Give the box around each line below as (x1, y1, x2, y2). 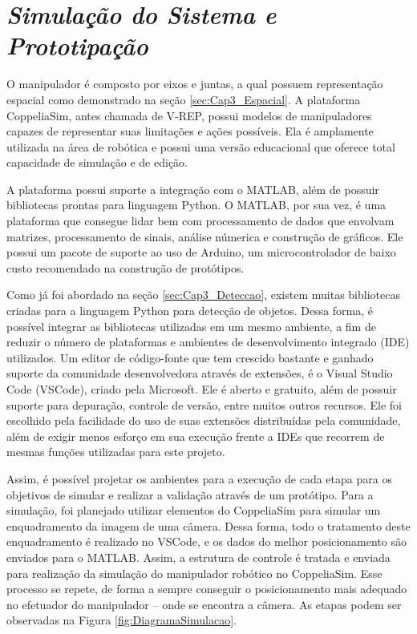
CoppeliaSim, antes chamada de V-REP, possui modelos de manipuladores (6, 107, 372, 123)
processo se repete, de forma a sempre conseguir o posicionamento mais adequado (6, 580, 407, 597)
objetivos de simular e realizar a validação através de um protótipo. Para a (6, 486, 374, 503)
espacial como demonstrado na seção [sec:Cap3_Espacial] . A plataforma (6, 91, 361, 107)
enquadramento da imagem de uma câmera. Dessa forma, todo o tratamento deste (6, 517, 411, 534)
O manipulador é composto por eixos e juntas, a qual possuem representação (6, 75, 383, 92)
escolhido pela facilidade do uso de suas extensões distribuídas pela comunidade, (6, 412, 401, 429)
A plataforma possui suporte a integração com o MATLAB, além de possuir (6, 180, 379, 197)
